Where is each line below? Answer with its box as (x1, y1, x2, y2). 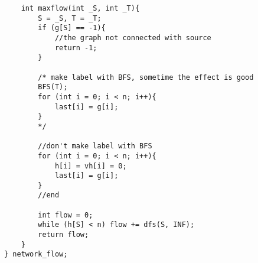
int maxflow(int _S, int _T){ (21, 4, 140, 12)
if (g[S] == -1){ (38, 24, 106, 33)
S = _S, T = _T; (38, 14, 102, 22)
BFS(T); (38, 83, 68, 92)
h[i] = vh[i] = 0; (54, 161, 127, 170)
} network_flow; (4, 250, 68, 259)
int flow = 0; (38, 210, 93, 219)
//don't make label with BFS (38, 142, 152, 151)
